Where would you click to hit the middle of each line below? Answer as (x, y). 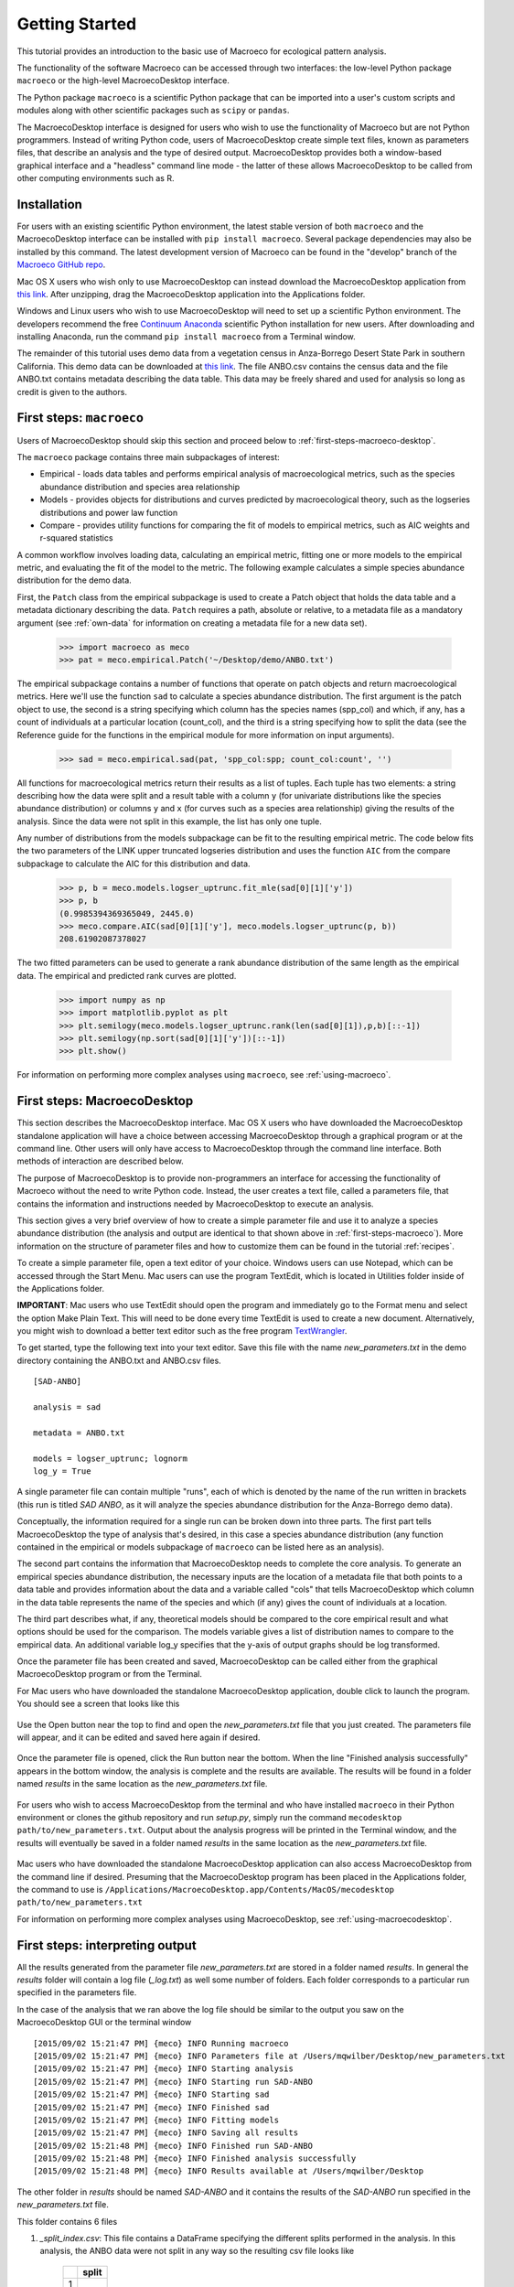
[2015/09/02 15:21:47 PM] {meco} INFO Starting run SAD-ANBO (173, 2082)
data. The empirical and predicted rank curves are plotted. (127, 975)
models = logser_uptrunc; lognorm (110, 1458)
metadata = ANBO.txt (79, 1433)
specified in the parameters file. (77, 1992)
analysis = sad (67, 1407)
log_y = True (62, 1471)
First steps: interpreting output (107, 1945)
